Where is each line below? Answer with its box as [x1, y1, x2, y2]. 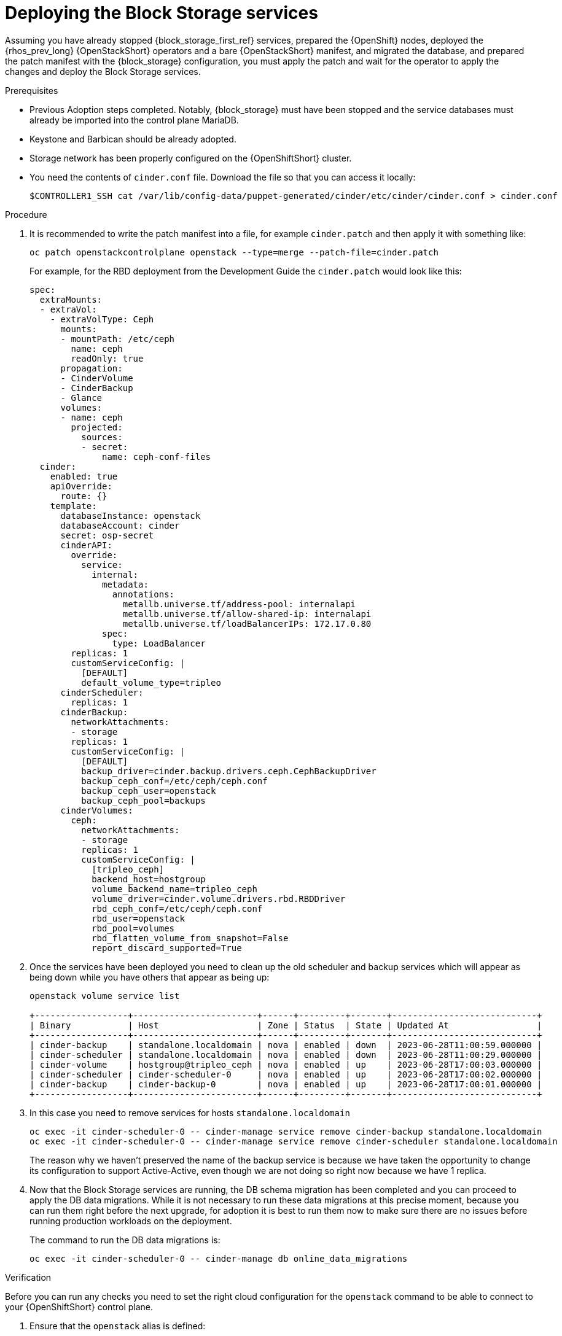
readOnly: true [71, 353, 144, 363]
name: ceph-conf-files [102, 451, 211, 462]
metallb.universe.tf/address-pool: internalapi [122, 599, 356, 609]
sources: [81, 432, 123, 442]
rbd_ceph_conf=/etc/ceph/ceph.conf [92, 903, 263, 914]
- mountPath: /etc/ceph [60, 333, 175, 344]
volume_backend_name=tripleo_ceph [92, 884, 257, 894]
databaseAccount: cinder [60, 520, 180, 530]
